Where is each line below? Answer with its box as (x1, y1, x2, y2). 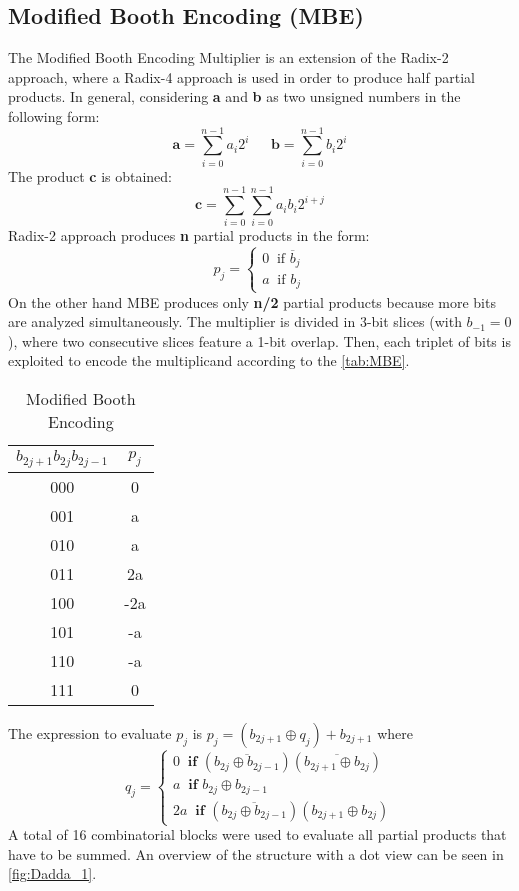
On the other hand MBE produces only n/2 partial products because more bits (8, 291, 496, 312)
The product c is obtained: (8, 165, 173, 186)
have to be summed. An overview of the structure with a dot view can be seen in (8, 843, 504, 864)
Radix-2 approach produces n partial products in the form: (8, 225, 370, 246)
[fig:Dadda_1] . (8, 863, 97, 884)
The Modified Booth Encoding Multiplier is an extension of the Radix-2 (8, 47, 449, 68)
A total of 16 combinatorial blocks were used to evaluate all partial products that (8, 824, 507, 845)
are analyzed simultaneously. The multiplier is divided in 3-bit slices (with (8, 311, 462, 332)
